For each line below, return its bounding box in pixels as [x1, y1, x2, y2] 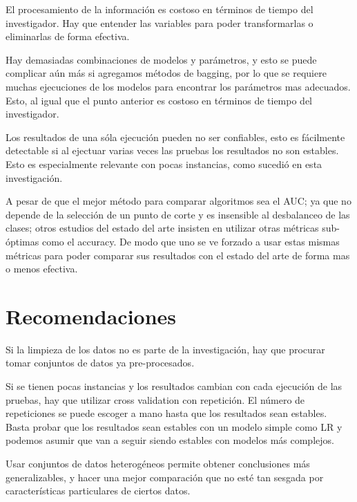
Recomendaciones [6, 301, 177, 330]
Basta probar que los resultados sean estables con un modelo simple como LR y [6, 419, 342, 434]
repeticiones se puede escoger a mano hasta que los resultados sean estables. [6, 406, 327, 420]
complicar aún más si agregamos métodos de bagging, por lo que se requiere [6, 66, 327, 80]
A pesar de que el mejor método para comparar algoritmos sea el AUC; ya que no [6, 194, 351, 208]
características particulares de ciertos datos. [6, 483, 191, 498]
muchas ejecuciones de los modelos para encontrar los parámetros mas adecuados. [6, 79, 351, 93]
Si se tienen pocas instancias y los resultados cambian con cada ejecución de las [6, 379, 342, 393]
